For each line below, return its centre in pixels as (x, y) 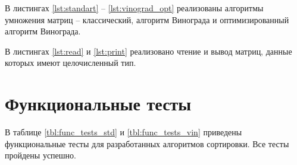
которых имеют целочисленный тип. (71, 63)
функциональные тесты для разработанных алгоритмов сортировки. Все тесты (147, 143)
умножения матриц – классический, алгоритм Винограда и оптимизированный (147, 19)
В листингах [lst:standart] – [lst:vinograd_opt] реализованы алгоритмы (134, 8)
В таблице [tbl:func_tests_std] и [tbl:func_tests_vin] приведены (124, 132)
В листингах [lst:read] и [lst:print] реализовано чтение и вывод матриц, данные (148, 51)
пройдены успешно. (40, 155)
